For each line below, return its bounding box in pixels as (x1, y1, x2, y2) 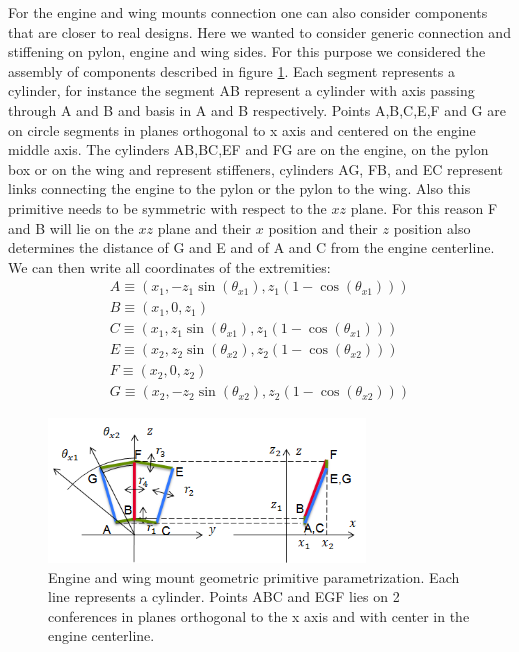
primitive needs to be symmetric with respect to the (8, 197, 327, 218)
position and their (268, 217, 378, 238)
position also (393, 217, 471, 238)
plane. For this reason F (350, 197, 498, 218)
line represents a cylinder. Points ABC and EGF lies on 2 (48, 586, 400, 607)
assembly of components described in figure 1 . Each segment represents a (8, 60, 455, 81)
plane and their (157, 217, 252, 238)
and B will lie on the (8, 217, 134, 238)
